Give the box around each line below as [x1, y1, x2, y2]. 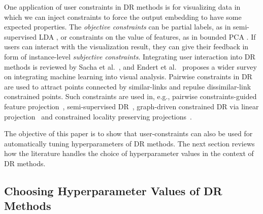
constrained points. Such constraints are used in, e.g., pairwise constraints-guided [4, 91, 257, 102]
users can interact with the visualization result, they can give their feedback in [4, 41, 249, 52]
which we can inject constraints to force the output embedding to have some [4, 11, 242, 22]
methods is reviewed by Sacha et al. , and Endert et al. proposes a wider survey [4, 61, 257, 72]
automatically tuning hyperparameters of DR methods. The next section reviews [4, 138, 255, 148]
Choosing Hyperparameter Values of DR [4, 182, 222, 198]
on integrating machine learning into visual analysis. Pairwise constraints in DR [4, 71, 252, 82]
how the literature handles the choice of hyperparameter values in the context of [4, 148, 254, 159]
